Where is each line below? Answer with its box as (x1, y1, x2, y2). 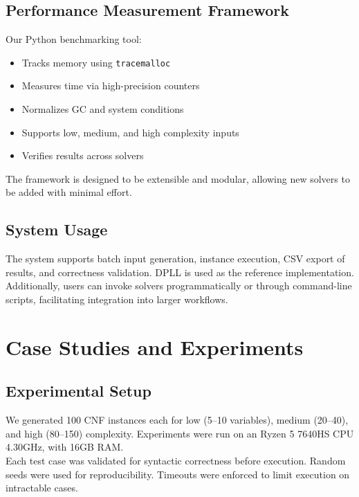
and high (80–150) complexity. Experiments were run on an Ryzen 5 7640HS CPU (6, 426, 354, 440)
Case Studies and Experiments (6, 332, 304, 361)
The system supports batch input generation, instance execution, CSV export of (6, 251, 345, 266)
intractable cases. (6, 480, 78, 495)
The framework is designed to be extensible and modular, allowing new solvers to (6, 171, 350, 186)
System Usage (6, 219, 108, 240)
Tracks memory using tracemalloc (21, 55, 171, 69)
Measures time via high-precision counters (21, 78, 200, 93)
